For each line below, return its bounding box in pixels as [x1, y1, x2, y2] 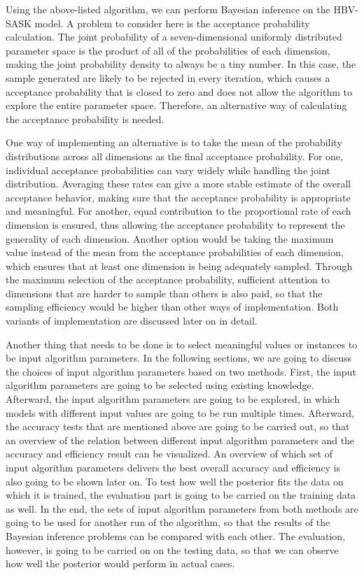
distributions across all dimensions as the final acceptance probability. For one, [6, 148, 343, 163]
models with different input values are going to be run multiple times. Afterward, [6, 405, 354, 420]
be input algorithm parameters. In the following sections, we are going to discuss [6, 350, 352, 365]
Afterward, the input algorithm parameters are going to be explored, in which [6, 392, 340, 406]
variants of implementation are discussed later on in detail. [6, 313, 258, 328]
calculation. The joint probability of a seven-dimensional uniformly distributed [6, 29, 342, 44]
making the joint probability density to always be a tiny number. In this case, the [6, 57, 356, 71]
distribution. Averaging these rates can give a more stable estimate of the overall [6, 176, 351, 191]
